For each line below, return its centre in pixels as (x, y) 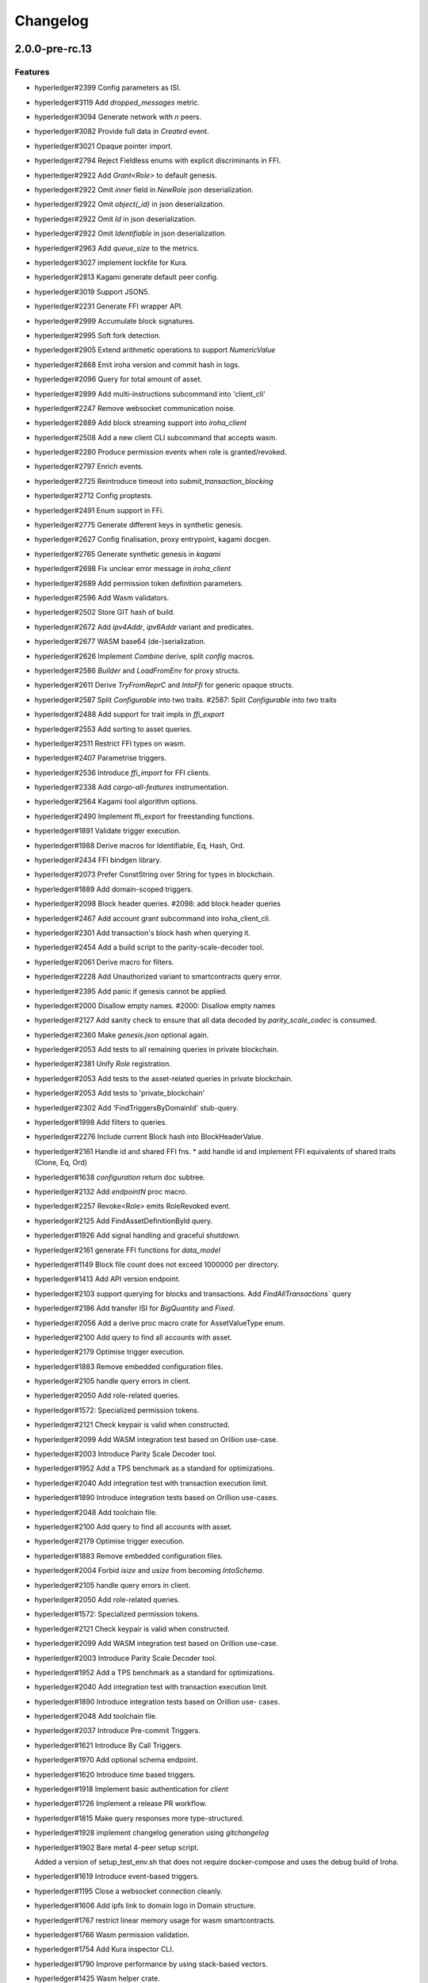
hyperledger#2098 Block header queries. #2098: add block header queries (158, 903)
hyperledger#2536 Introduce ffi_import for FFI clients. (122, 773)
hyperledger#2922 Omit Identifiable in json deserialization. (131, 233)
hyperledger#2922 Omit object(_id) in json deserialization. (130, 204)
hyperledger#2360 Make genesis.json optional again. (122, 1034)
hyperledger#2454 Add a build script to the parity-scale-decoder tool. (149, 947)
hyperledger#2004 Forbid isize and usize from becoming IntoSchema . (149, 1571)
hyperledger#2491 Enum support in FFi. (99, 510)
